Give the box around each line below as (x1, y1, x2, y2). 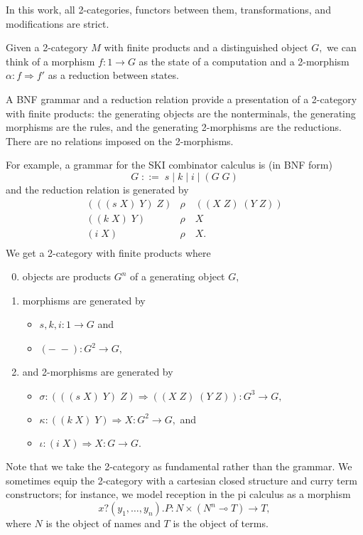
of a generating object (130, 269, 225, 284)
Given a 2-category (6, 40, 88, 55)
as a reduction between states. (48, 68, 179, 83)
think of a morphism (6, 53, 95, 68)
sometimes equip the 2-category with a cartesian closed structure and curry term (6, 472, 357, 487)
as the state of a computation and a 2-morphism (139, 53, 350, 68)
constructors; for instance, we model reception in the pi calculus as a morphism (6, 487, 351, 502)
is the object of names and (45, 516, 161, 530)
